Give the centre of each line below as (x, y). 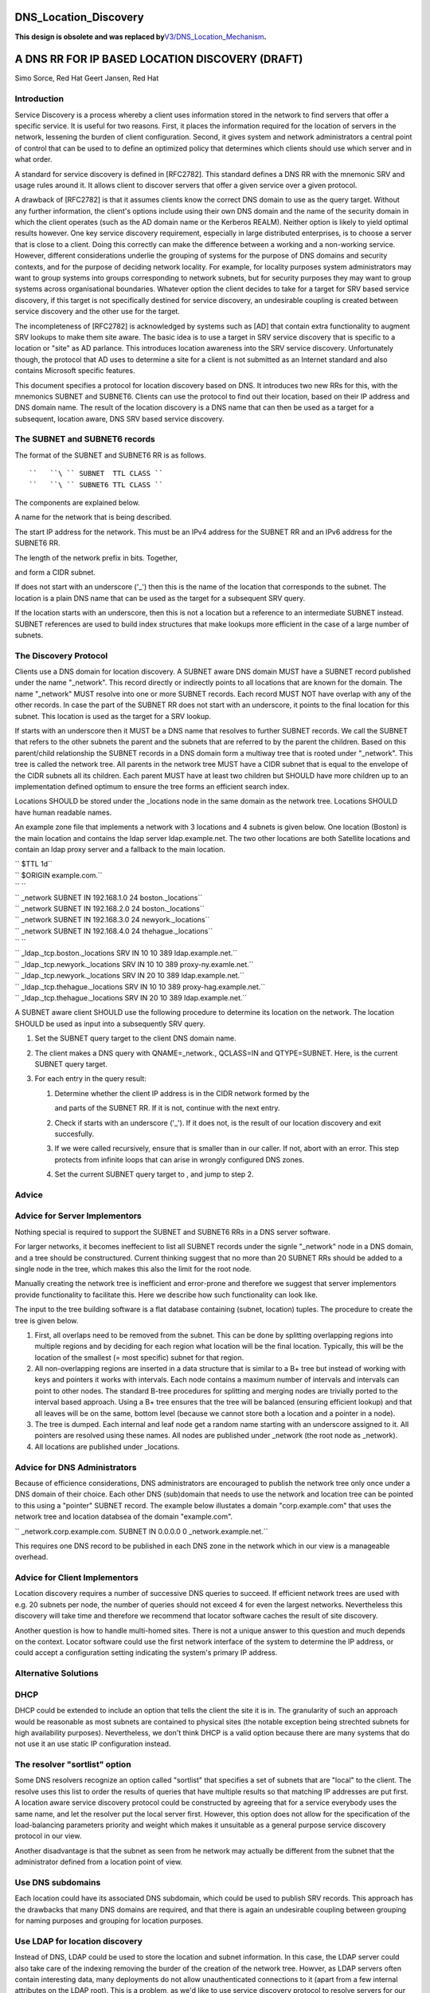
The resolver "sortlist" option (73, 1764)
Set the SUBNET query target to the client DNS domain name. (135, 1038)
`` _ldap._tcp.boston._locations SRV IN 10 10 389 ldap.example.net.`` (126, 953)
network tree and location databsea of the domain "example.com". (124, 1517)
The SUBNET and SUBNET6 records (85, 439)
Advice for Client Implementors (76, 1578)
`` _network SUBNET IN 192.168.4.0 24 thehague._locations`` (114, 931)
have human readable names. (63, 812)
